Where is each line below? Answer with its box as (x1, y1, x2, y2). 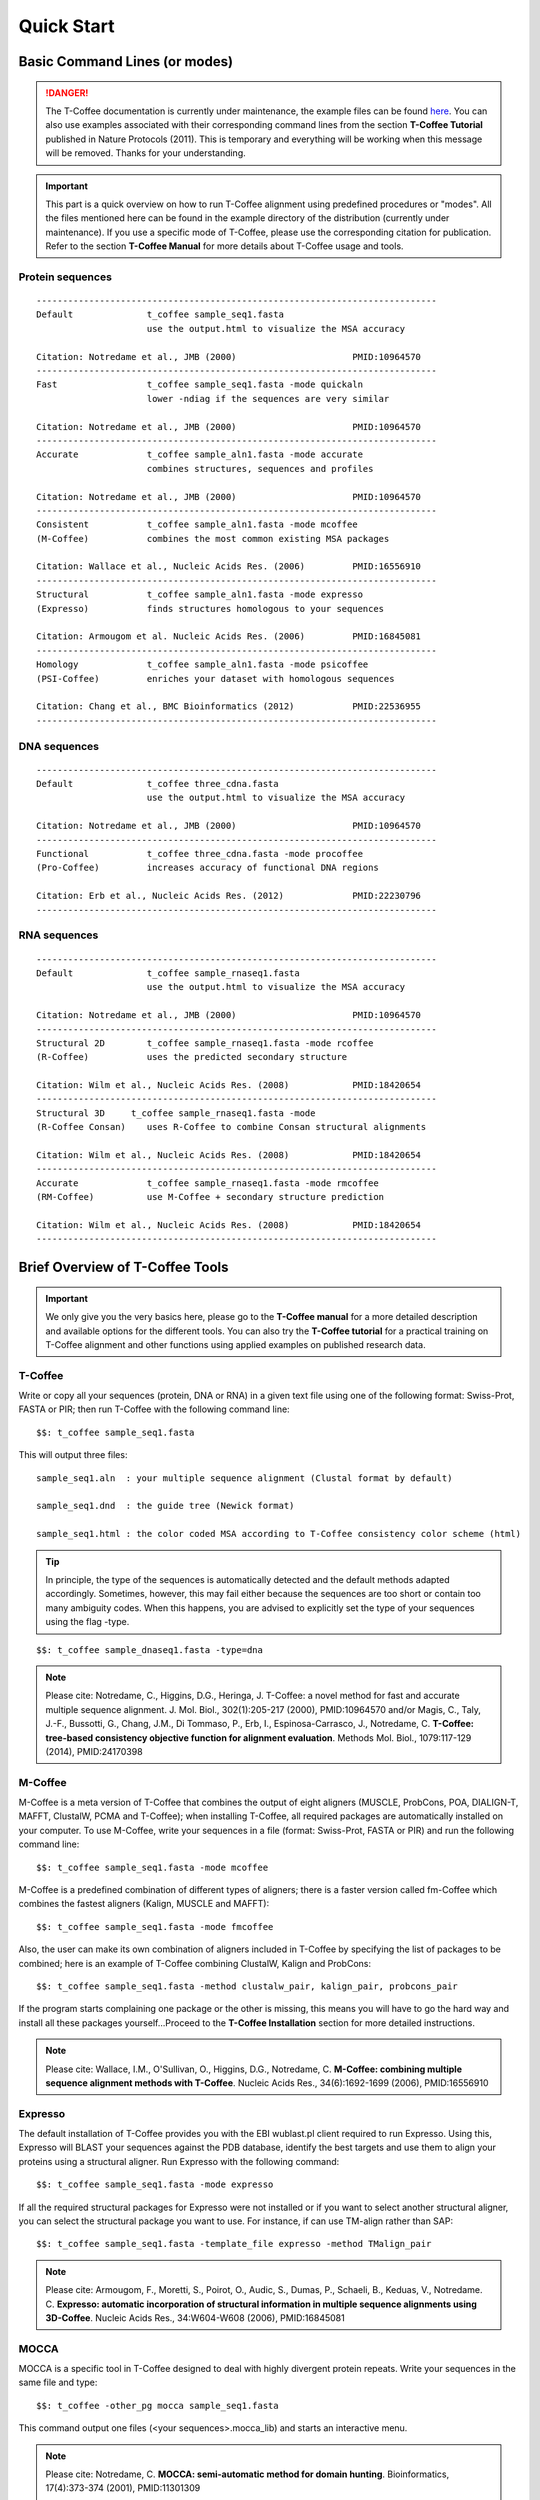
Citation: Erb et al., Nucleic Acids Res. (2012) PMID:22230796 (36, 890, 422, 902)
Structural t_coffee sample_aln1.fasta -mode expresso (36, 589, 364, 600)
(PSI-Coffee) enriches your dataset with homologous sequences (36, 673, 395, 684)
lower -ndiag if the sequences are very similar (146, 393, 390, 404)
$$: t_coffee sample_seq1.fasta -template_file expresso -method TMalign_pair (36, 2238, 432, 2250)
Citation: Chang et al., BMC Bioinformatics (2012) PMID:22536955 (36, 701, 422, 712)
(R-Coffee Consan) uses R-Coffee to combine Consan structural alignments (36, 1121, 427, 1133)
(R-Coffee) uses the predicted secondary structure (36, 1051, 348, 1063)
